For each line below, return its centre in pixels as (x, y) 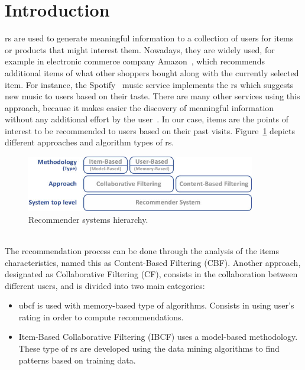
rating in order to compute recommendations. (101, 317)
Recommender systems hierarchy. (88, 219)
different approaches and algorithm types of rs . (90, 142)
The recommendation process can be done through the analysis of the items (142, 250)
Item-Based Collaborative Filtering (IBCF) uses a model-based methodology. (158, 337)
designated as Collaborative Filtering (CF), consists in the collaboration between (151, 274)
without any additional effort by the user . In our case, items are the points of (147, 119)
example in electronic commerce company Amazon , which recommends (135, 61)
